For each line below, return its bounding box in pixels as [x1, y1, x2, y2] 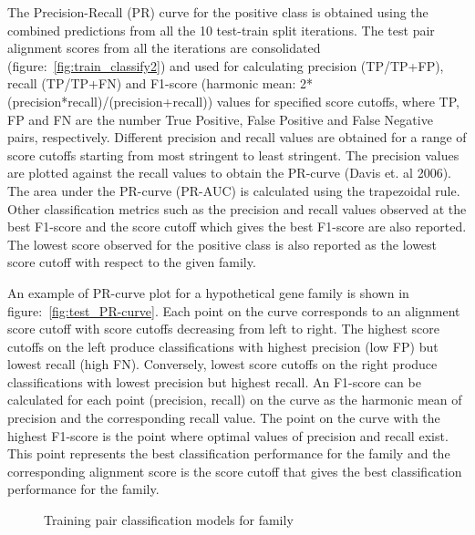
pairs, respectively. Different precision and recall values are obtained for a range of [7, 128, 467, 147]
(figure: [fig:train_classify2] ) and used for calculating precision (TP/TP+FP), [7, 56, 444, 75]
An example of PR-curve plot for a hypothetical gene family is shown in [7, 283, 409, 302]
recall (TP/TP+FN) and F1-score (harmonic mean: [7, 74, 296, 93]
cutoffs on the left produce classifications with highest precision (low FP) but [7, 336, 439, 355]
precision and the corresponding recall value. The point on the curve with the [7, 408, 440, 427]
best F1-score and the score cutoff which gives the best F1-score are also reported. [7, 217, 467, 236]
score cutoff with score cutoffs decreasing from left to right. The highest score [7, 319, 439, 338]
